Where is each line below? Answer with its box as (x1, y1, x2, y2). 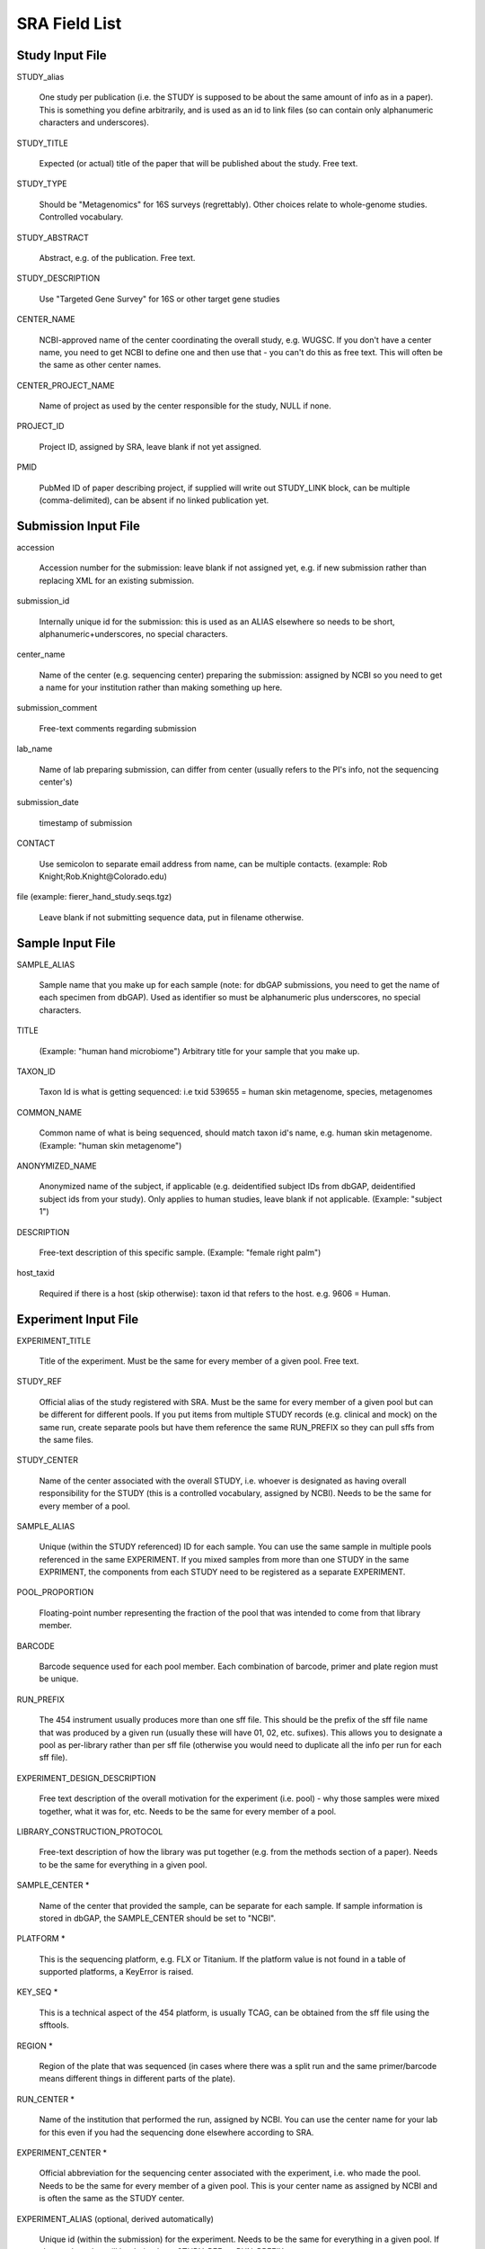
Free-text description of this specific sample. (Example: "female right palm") (39, 1247, 322, 1258)
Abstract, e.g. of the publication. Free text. (39, 252, 196, 263)
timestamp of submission (39, 817, 133, 828)
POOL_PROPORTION (16, 1587, 94, 1598)
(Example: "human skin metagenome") (39, 1140, 182, 1151)
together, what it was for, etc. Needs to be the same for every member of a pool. (39, 1805, 337, 1816)
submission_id (16, 596, 70, 606)
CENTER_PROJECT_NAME (16, 380, 116, 390)
